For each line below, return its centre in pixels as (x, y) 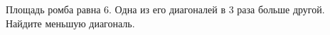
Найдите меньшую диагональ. (70, 23)
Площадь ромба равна (53, 9)
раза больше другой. (281, 9)
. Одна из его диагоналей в (167, 9)
